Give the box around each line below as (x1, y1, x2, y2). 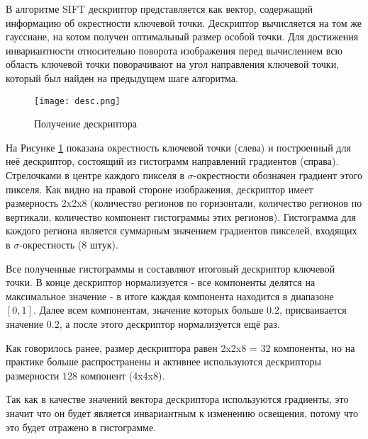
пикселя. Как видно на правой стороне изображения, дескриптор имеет (6, 181, 313, 196)
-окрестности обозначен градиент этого (193, 168, 363, 182)
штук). (89, 236, 118, 251)
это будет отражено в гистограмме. (6, 419, 157, 434)
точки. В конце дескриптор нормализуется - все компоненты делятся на (6, 275, 316, 290)
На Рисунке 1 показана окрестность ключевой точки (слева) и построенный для (6, 139, 351, 154)
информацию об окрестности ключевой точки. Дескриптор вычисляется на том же (6, 15, 362, 30)
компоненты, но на (274, 340, 355, 355)
